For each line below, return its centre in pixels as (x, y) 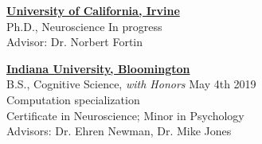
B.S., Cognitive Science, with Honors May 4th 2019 (131, 84)
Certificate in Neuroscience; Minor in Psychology (125, 115)
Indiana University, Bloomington (98, 68)
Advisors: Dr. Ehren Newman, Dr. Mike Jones (119, 131)
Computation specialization (73, 99)
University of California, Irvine (93, 10)
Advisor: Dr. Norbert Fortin (75, 42)
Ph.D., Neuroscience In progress (84, 26)
